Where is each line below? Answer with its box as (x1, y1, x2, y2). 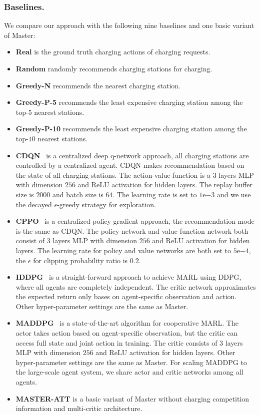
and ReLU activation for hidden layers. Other (95, 347, 235, 358)
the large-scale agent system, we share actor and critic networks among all (15, 367, 243, 377)
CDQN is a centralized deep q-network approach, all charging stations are (15, 150, 249, 160)
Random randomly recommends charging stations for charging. (15, 63, 212, 73)
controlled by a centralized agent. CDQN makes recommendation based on (15, 160, 244, 170)
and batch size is (52, 189, 103, 199)
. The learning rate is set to (112, 189, 197, 199)
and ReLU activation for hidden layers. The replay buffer (77, 179, 253, 190)
